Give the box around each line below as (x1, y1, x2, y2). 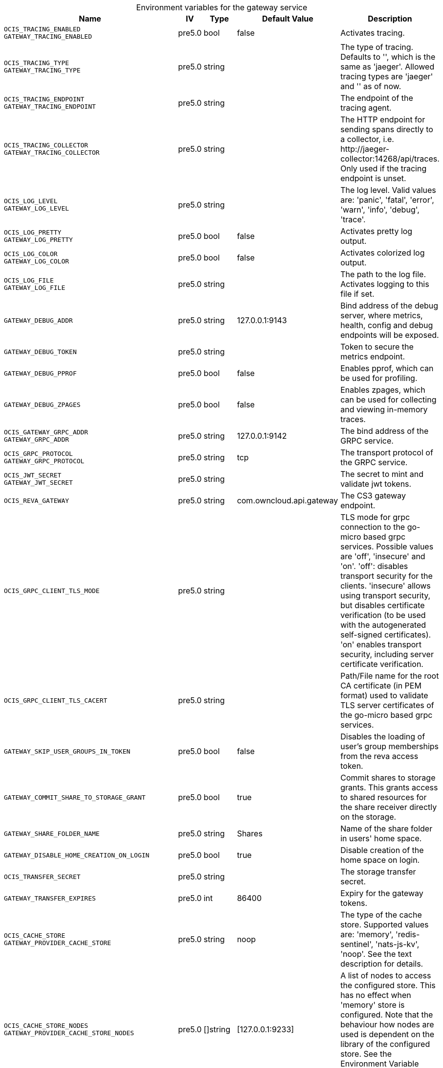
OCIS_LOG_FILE (4, 277, 54, 284)
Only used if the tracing (340, 164, 427, 173)
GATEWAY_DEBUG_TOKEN (4, 348, 77, 356)
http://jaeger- (340, 144, 390, 154)
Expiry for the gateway (340, 888, 423, 898)
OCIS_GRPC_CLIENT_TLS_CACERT (4, 696, 108, 704)
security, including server (340, 649, 434, 659)
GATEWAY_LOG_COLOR (4, 258, 69, 265)
